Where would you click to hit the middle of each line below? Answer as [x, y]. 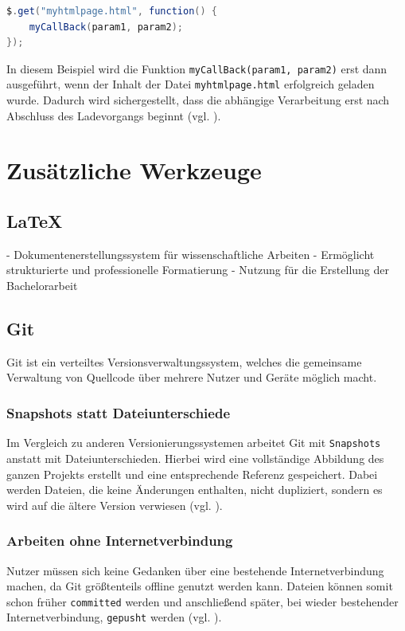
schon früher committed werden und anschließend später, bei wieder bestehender [202, 601]
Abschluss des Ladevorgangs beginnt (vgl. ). [114, 115]
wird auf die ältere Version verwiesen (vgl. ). [115, 505]
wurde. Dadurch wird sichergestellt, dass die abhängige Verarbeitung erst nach [198, 100]
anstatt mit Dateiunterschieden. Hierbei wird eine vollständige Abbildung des [195, 458]
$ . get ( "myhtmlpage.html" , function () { [112, 11]
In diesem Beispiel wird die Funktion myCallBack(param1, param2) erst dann [197, 68]
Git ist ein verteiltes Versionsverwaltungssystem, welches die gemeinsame [184, 361]
